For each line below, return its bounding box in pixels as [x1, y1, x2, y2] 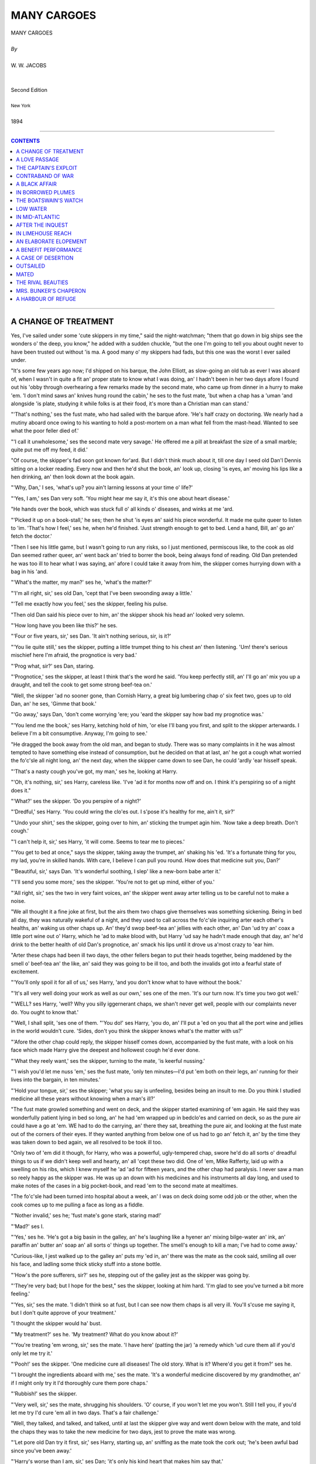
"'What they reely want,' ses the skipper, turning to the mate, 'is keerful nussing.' [11, 1057, 205, 1064]
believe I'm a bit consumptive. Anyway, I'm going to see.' [11, 730, 148, 737]
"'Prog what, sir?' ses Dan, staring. [11, 662, 95, 669]
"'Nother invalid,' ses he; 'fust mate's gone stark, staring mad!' [11, 1212, 162, 1219]
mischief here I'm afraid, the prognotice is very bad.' [11, 652, 138, 659]
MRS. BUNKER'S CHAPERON [16, 287, 86, 294]
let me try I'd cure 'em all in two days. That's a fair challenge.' [11, 1409, 159, 1416]
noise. [11, 897, 26, 904]
